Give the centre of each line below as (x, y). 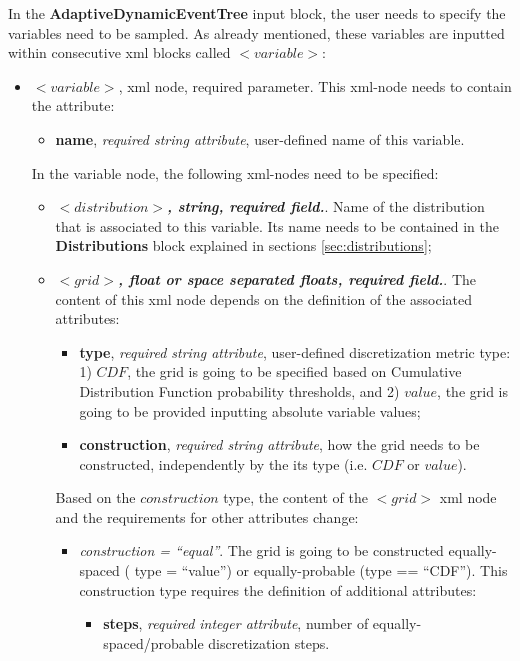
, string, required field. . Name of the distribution (325, 206)
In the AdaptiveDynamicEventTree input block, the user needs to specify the (257, 13)
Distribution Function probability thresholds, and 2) (239, 390)
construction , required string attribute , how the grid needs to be (279, 444)
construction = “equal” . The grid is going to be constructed (261, 550)
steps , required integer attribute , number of (236, 623)
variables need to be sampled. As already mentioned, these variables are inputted (256, 32)
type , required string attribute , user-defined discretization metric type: (295, 351)
